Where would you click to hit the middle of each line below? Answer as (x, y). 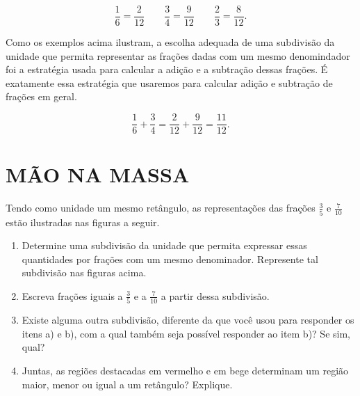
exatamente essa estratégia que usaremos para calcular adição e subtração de (169, 82)
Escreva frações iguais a (72, 295)
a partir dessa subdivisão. (215, 295)
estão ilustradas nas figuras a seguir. (83, 222)
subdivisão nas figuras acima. (84, 272)
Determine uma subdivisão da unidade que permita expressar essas (164, 245)
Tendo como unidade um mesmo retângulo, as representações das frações (161, 208)
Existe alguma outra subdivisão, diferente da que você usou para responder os (188, 320)
